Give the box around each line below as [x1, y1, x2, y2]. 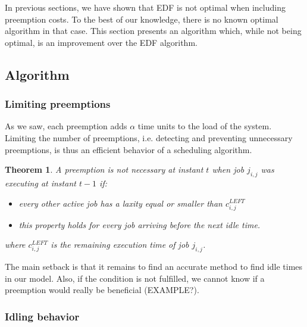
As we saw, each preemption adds [5, 120, 127, 132]
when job [212, 163, 245, 176]
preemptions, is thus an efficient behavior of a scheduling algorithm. [5, 143, 252, 155]
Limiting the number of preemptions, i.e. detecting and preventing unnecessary [5, 131, 293, 144]
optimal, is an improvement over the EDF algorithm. [5, 36, 198, 48]
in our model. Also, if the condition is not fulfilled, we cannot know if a [5, 272, 265, 284]
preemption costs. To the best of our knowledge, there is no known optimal [5, 13, 278, 25]
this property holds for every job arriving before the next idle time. [18, 218, 261, 231]
